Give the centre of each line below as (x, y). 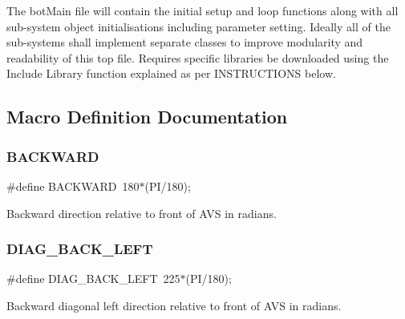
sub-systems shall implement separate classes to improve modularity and (185, 42)
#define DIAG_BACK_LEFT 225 (93, 279)
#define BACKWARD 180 (73, 186)
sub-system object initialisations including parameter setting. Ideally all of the (198, 26)
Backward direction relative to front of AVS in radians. (142, 213)
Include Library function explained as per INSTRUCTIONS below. (171, 73)
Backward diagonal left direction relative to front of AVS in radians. (174, 305)
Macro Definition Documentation (147, 117)
